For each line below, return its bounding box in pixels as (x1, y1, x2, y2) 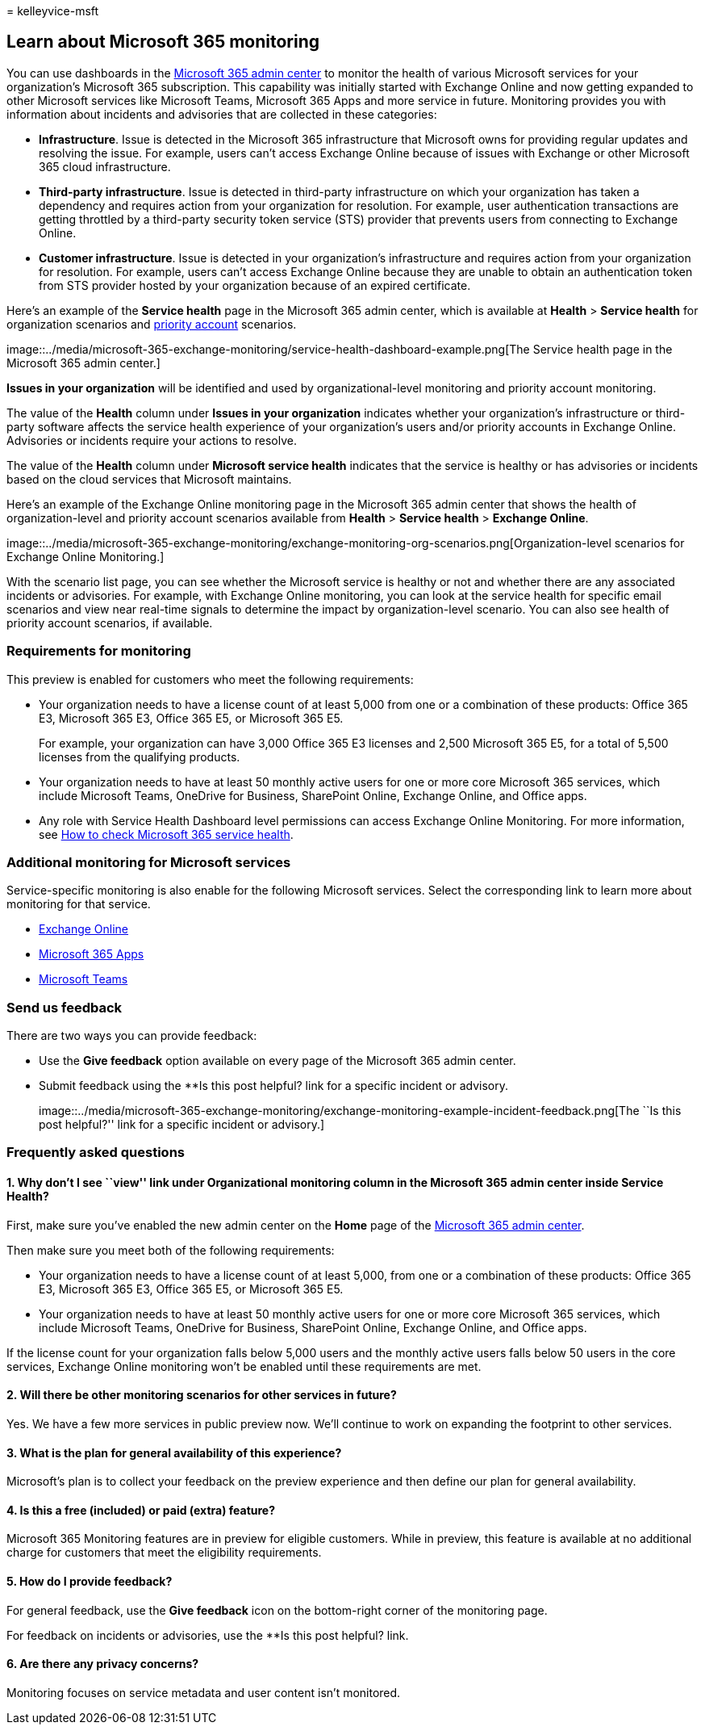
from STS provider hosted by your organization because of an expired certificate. (39, 278, 471, 292)
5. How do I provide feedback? (6, 1574, 173, 1588)
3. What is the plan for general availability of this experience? (6, 1445, 342, 1460)
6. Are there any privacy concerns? (6, 1657, 199, 1671)
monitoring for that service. (6, 897, 151, 912)
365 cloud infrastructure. (39, 159, 171, 174)
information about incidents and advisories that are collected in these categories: (6, 107, 437, 121)
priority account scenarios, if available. (6, 615, 213, 630)
